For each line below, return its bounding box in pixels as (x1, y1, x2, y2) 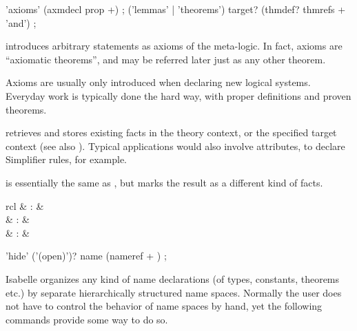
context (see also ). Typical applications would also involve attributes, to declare (6, 138, 345, 153)
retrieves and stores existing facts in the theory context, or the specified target (6, 125, 337, 140)
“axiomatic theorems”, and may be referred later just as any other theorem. (6, 52, 326, 66)
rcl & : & (6, 198, 44, 213)
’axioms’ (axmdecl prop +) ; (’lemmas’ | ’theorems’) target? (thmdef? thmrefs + (6, 2, 346, 16)
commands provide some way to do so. (6, 312, 168, 326)
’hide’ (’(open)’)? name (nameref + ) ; (6, 248, 167, 263)
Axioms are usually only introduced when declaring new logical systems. (6, 75, 311, 89)
